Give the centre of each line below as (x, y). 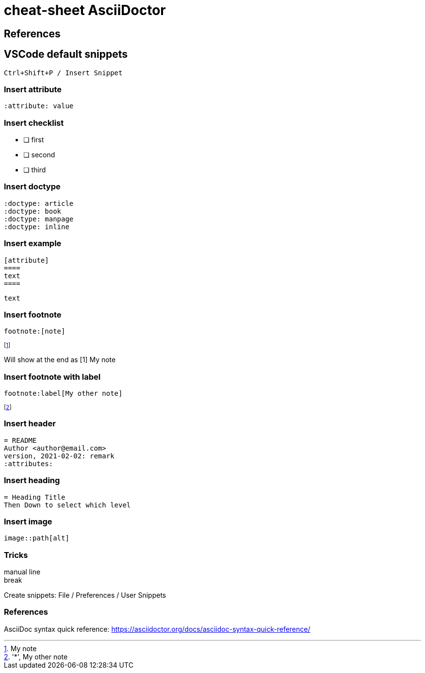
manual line (22, 572)
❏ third (35, 170)
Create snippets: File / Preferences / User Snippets (85, 595)
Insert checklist (34, 123)
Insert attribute (33, 89)
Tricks (16, 555)
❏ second (39, 155)
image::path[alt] (37, 538)
